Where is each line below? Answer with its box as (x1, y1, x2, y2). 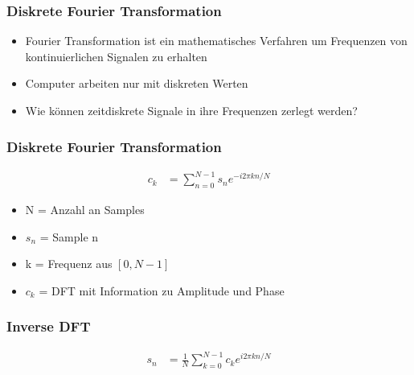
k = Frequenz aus (25, 255, 113, 272)
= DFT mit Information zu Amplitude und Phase (39, 282, 285, 299)
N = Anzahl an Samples (25, 201, 145, 218)
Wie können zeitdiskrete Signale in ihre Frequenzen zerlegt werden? (25, 102, 358, 118)
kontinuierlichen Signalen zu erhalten (25, 47, 207, 64)
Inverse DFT (6, 316, 91, 336)
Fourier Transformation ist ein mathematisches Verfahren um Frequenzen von (25, 32, 408, 49)
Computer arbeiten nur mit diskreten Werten (25, 75, 248, 92)
